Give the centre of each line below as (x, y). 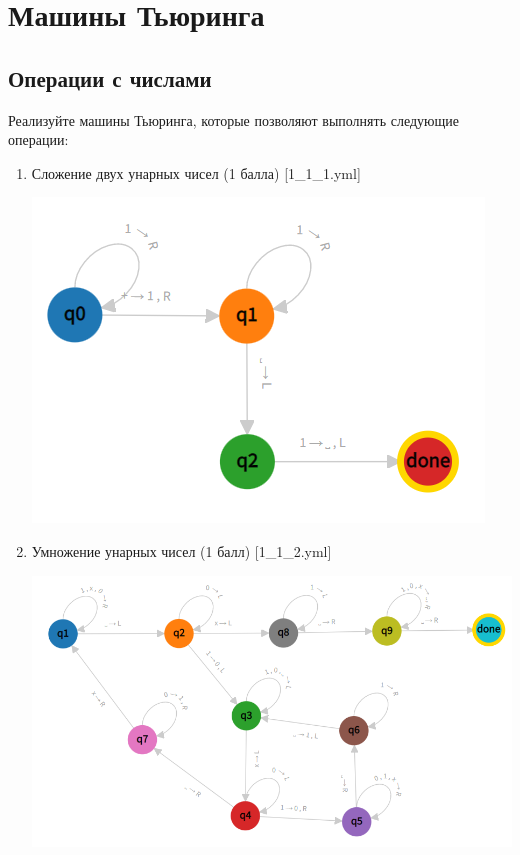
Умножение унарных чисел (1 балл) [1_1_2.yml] (181, 550)
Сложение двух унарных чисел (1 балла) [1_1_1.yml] (196, 172)
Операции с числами (110, 77)
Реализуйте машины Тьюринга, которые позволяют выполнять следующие (234, 119)
